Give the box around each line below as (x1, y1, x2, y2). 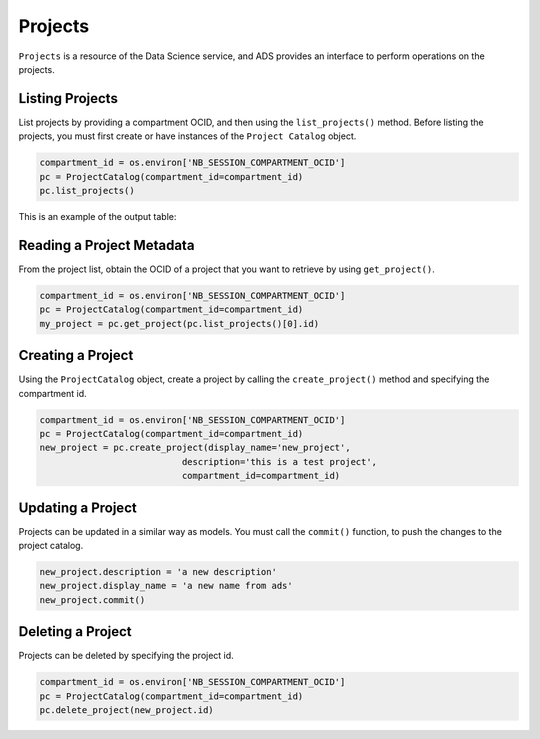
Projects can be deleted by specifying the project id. (18, 650, 234, 662)
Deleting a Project (18, 623, 132, 640)
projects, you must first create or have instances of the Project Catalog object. (18, 130, 357, 142)
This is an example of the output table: (18, 210, 177, 222)
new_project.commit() (39, 594, 146, 605)
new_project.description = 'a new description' (39, 566, 277, 577)
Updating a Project (18, 499, 137, 516)
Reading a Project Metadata (18, 236, 195, 254)
